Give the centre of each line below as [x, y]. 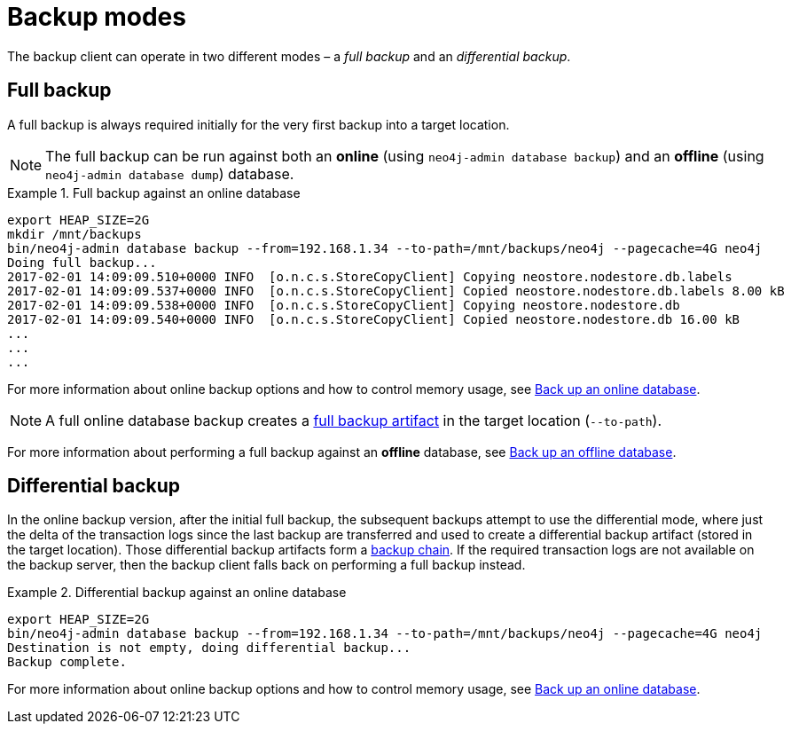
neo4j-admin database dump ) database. [170, 173]
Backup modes [97, 17]
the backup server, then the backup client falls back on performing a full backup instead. [266, 565]
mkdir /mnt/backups [74, 234]
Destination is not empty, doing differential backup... [209, 648]
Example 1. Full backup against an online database [154, 193]
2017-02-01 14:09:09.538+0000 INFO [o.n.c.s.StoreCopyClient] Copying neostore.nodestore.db [344, 305]
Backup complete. [67, 662]
